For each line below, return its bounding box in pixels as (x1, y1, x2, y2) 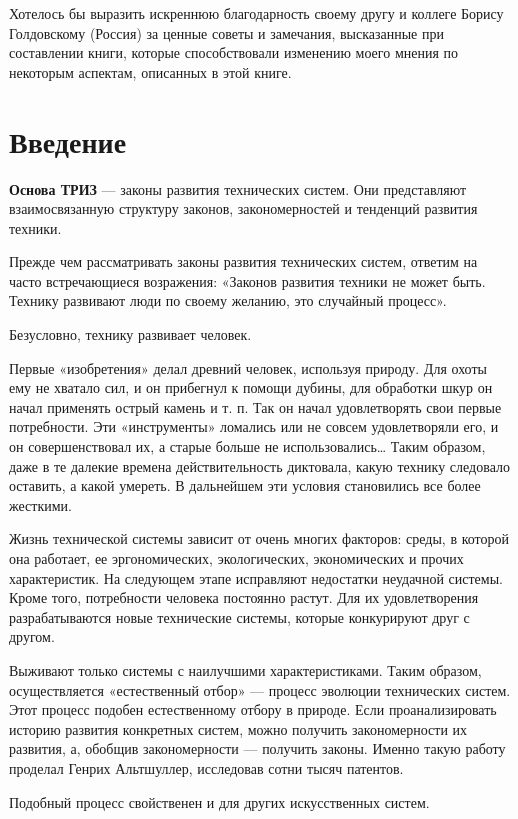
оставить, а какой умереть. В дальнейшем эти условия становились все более (9, 475, 481, 496)
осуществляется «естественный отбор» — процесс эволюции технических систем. (9, 679, 511, 700)
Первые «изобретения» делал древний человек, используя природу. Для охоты (9, 357, 487, 378)
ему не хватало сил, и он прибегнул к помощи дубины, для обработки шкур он (9, 377, 493, 398)
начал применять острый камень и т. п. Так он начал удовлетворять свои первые (9, 396, 502, 417)
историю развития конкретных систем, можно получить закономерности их (9, 718, 468, 739)
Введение (9, 120, 127, 161)
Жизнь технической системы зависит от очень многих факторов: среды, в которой (9, 528, 510, 549)
